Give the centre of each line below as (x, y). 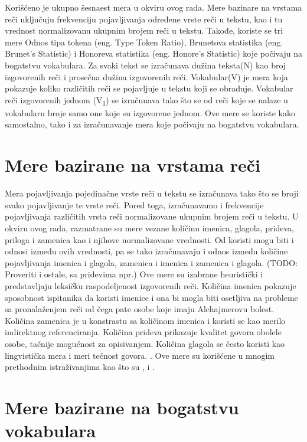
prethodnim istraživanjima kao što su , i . (80, 367)
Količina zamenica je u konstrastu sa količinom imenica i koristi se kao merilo (145, 320)
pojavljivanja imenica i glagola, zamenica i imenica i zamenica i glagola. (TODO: (151, 262)
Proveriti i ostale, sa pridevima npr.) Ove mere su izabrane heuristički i (134, 274)
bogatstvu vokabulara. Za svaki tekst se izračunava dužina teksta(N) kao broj (146, 65)
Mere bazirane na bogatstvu (122, 407)
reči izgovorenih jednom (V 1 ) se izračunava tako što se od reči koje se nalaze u (146, 100)
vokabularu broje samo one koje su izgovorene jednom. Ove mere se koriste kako (150, 112)
